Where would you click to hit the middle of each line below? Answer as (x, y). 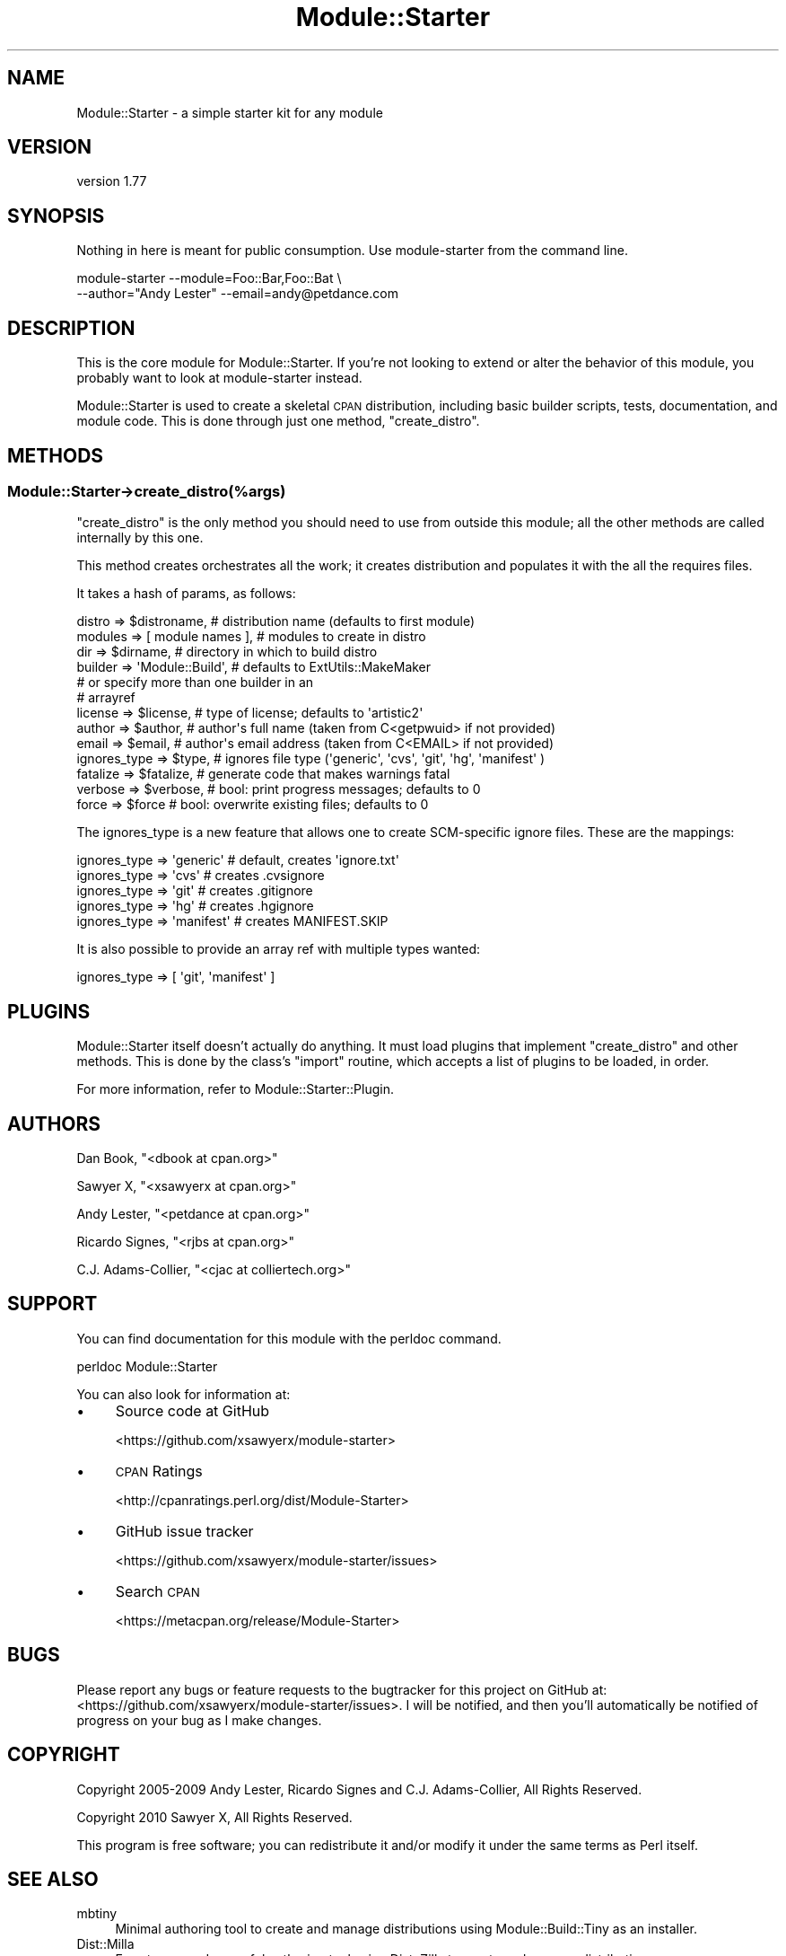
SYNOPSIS (56, 216)
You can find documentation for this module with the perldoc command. (289, 1338)
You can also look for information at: (183, 1394)
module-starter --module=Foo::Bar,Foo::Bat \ (209, 278)
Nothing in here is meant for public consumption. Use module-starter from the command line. (352, 251)
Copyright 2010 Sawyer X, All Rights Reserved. (214, 1817)
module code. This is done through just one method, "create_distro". (278, 421)
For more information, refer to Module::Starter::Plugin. (235, 1089)
